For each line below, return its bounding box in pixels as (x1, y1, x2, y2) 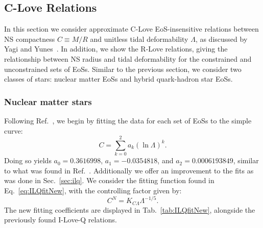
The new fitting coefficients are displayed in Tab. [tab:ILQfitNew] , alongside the (4, 204, 255, 215)
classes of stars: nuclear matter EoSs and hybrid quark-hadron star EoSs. (4, 73, 233, 84)
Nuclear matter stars (4, 95, 92, 108)
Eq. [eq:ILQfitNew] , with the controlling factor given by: (4, 185, 182, 196)
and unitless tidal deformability (90, 33, 188, 44)
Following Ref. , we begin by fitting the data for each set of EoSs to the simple (4, 115, 252, 125)
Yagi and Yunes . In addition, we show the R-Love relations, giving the (4, 43, 228, 54)
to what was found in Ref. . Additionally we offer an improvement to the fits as (4, 165, 254, 175)
